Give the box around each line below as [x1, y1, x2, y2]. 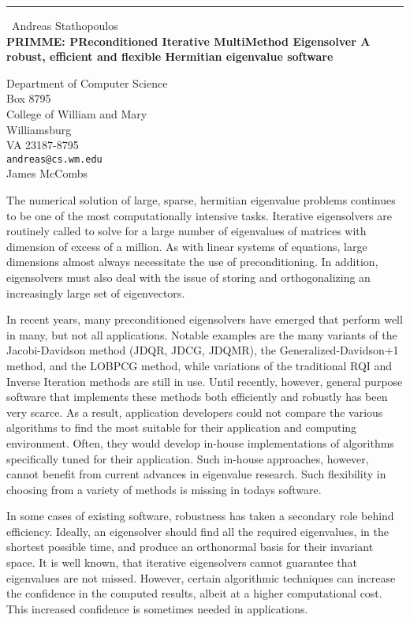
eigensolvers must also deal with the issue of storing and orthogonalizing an [6, 268, 371, 285]
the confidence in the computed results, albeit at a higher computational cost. [6, 585, 382, 601]
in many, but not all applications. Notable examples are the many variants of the [6, 326, 397, 343]
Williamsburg [6, 121, 72, 137]
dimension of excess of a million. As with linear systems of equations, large [6, 238, 367, 254]
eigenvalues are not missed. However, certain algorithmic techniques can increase [6, 569, 396, 586]
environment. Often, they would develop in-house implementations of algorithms [6, 434, 394, 451]
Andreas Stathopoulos [12, 17, 118, 33]
